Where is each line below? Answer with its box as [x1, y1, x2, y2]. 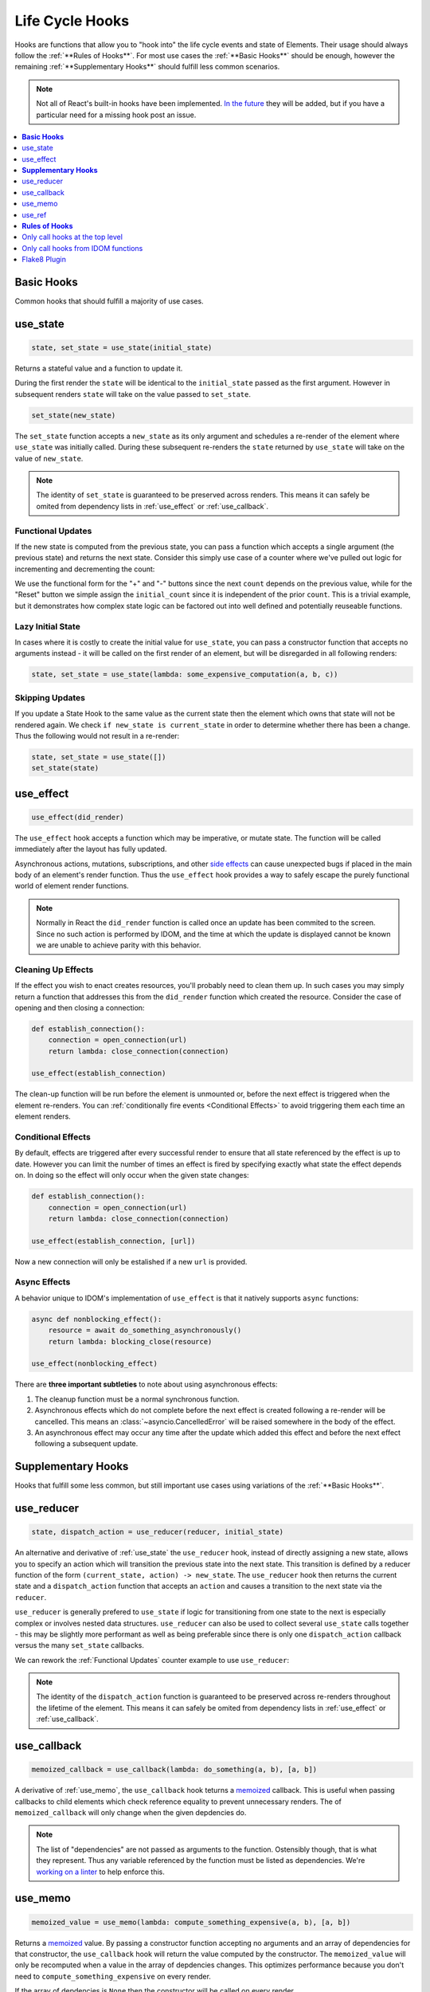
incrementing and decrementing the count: [14, 564, 155, 574]
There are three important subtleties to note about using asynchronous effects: [14, 1379, 278, 1390]
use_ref [21, 210, 47, 219]
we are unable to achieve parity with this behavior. [36, 940, 201, 950]
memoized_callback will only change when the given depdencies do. [14, 1808, 247, 1818]
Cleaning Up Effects [14, 964, 94, 975]
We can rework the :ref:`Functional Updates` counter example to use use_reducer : [14, 1655, 290, 1665]
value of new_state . [14, 453, 84, 463]
